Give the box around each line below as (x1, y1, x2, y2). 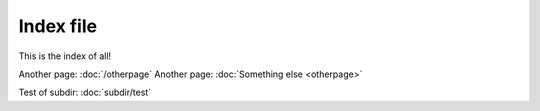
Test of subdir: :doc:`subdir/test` (18, 86, 152, 99)
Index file (18, 15, 98, 37)
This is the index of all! (18, 50, 112, 62)
